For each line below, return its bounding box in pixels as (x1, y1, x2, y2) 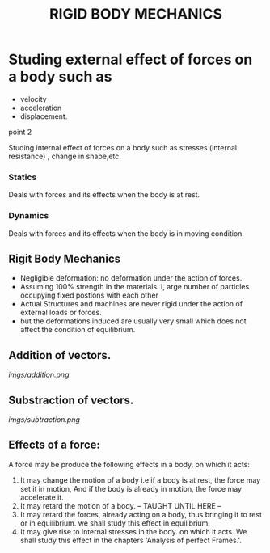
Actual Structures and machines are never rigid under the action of (19, 299, 243, 309)
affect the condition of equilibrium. (19, 325, 136, 335)
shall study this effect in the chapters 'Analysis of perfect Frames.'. (19, 535, 243, 545)
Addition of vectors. (8, 348, 112, 362)
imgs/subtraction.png (8, 414, 81, 424)
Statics (8, 171, 37, 183)
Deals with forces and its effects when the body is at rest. (8, 190, 200, 200)
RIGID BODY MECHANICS (49, 5, 223, 23)
